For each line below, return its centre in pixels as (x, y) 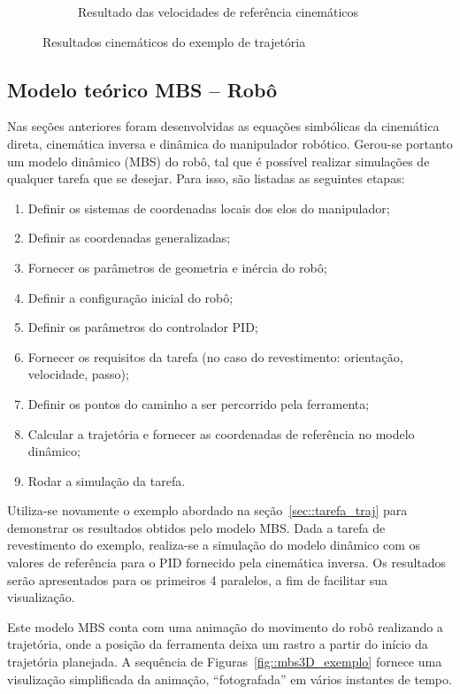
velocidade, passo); (78, 374)
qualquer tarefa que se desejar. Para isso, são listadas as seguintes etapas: (206, 178)
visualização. (41, 597)
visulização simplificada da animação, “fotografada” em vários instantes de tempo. (230, 679)
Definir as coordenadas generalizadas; (129, 238)
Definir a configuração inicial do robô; (130, 297)
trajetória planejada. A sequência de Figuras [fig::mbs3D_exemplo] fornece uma (225, 662)
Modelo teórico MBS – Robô (142, 89)
